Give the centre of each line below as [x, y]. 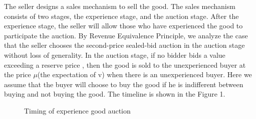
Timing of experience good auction [77, 110]
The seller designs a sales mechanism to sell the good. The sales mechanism [120, 6]
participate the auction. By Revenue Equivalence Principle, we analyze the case [126, 35]
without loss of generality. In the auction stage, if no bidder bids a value [115, 55]
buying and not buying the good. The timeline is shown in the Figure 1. [115, 94]
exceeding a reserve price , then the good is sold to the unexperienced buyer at [125, 64]
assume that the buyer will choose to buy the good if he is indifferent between [124, 84]
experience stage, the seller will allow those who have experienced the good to [123, 26]
